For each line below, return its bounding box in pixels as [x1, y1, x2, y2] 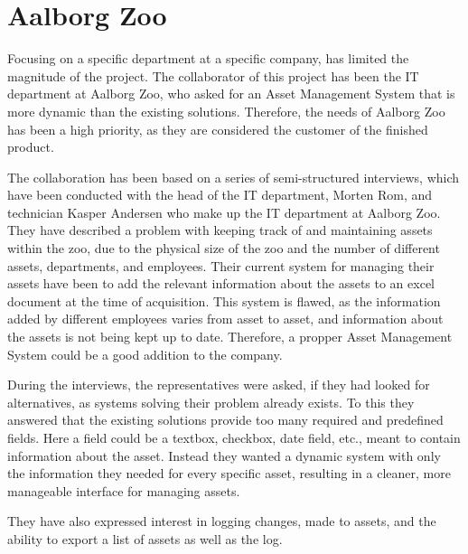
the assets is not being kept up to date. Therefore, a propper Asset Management [7, 327, 453, 346]
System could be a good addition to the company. [7, 344, 283, 363]
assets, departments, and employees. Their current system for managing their [7, 256, 435, 275]
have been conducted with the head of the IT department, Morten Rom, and [7, 185, 433, 204]
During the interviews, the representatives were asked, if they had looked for [7, 375, 430, 394]
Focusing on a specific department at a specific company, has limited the [7, 49, 409, 68]
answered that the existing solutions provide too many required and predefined [7, 410, 444, 429]
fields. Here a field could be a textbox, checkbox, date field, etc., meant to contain [7, 428, 461, 446]
